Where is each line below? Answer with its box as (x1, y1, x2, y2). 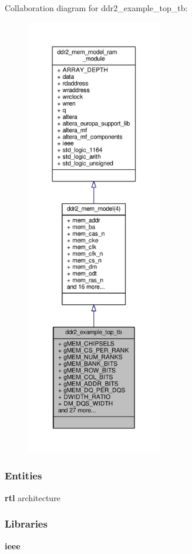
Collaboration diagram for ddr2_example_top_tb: (5, 2, 188, 14)
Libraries (5, 516, 48, 531)
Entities (5, 468, 42, 483)
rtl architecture (5, 491, 60, 503)
